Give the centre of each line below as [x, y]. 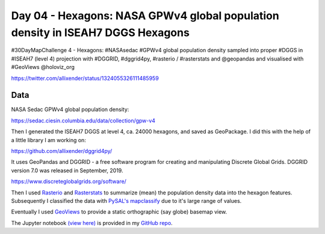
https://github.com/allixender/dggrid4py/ [62, 151]
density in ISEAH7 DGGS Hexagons [100, 32]
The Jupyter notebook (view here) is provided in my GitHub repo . [92, 223]
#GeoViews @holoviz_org [43, 67]
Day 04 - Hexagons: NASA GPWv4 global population [145, 16]
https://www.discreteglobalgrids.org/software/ [69, 181]
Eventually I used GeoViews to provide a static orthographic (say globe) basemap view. [119, 212]
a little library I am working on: [49, 140]
